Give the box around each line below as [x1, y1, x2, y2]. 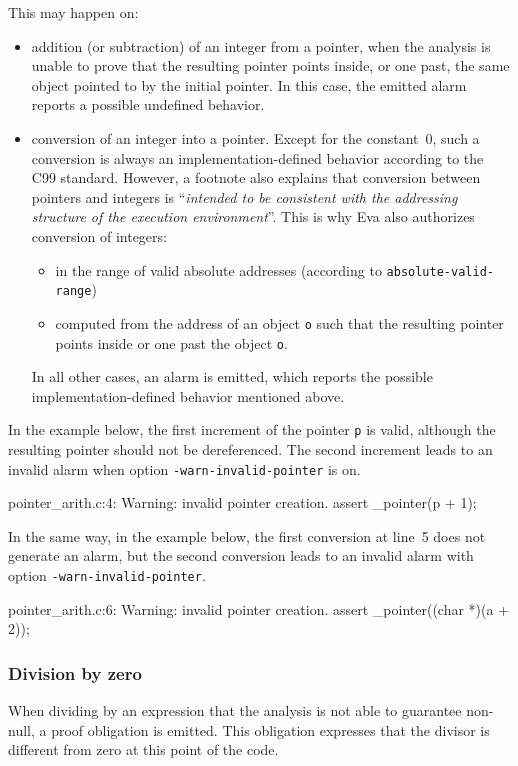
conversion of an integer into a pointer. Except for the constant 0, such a [31, 127, 480, 148]
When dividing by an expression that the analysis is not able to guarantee [8, 700, 462, 721]
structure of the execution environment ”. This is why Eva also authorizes [31, 206, 475, 227]
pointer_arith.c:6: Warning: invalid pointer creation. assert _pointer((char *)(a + [8, 598, 510, 619]
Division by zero [8, 660, 142, 685]
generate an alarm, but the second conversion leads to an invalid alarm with [8, 545, 474, 566]
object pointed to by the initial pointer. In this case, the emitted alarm [31, 74, 467, 95]
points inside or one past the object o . [55, 332, 288, 353]
